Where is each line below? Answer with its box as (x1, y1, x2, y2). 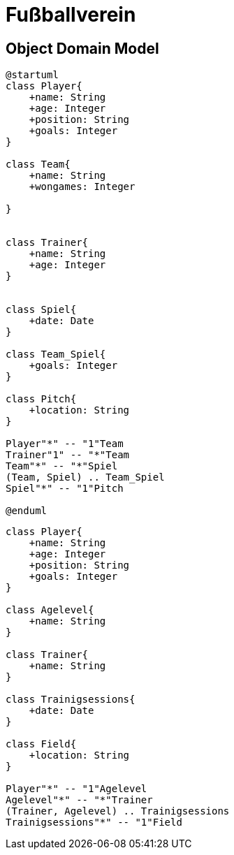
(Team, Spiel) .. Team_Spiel (6, 472, 165, 483)
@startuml (6, 69, 59, 81)
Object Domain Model (6, 39, 159, 57)
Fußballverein (6, 3, 136, 27)
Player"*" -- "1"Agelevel (6, 783, 147, 795)
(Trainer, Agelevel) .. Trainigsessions (6, 805, 230, 817)
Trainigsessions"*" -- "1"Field (6, 817, 182, 828)
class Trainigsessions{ (6, 694, 136, 706)
